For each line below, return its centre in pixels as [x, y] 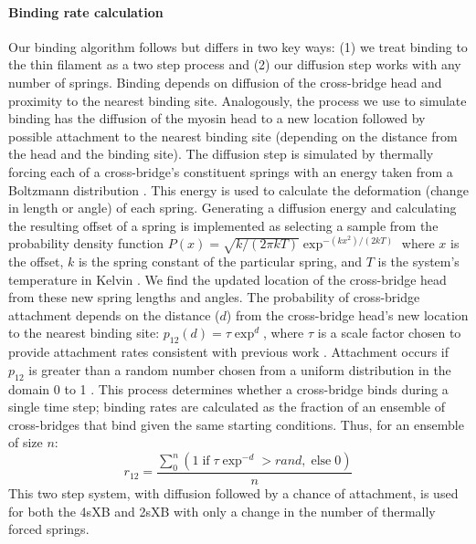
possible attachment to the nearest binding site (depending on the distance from [233, 136]
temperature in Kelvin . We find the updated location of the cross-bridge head [227, 279]
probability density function [86, 243]
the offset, [36, 262]
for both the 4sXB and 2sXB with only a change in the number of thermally [222, 511]
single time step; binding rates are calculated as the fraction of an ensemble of [227, 407]
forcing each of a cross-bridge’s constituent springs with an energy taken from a [231, 171]
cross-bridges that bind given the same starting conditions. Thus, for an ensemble [236, 424]
